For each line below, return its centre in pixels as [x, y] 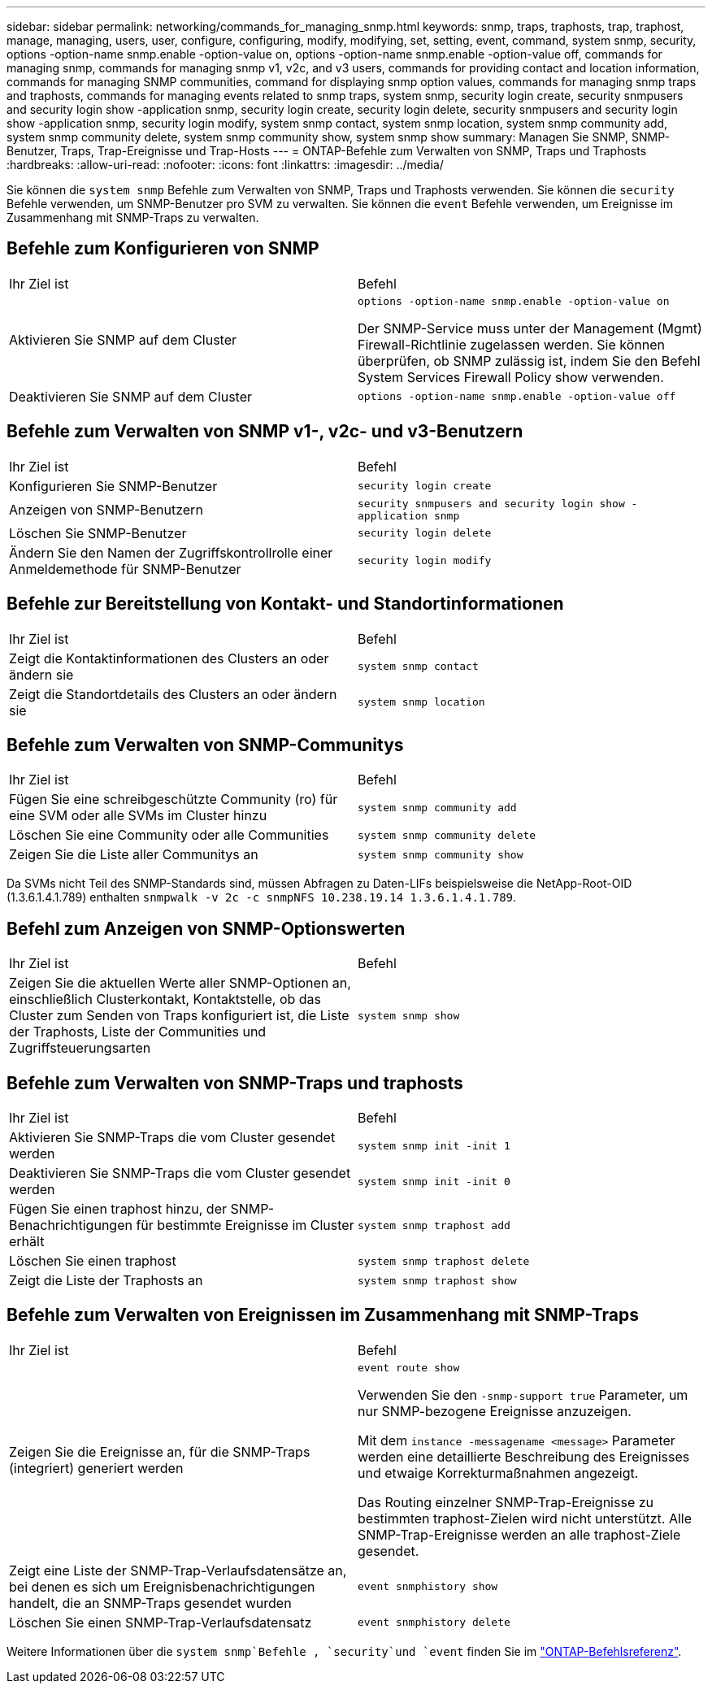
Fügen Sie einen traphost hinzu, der [118, 1209]
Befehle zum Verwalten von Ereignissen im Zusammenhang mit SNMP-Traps [323, 1315]
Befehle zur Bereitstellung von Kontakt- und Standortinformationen [285, 604]
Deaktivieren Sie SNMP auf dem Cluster [131, 396]
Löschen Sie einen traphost [93, 1261]
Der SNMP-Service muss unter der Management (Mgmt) [530, 328]
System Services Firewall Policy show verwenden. [511, 377]
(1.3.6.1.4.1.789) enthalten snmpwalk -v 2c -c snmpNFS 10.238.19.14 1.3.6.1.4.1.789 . [262, 897]
